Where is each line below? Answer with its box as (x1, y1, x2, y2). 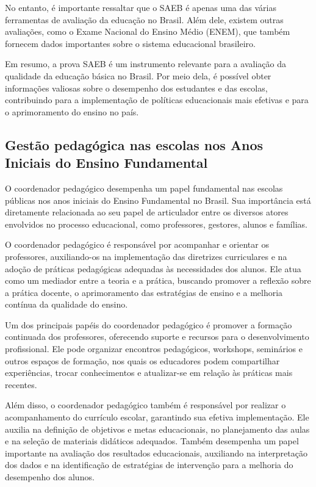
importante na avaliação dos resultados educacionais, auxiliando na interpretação (5, 446, 307, 459)
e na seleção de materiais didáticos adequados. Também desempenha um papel (5, 435, 299, 447)
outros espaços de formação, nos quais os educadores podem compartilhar (5, 354, 280, 367)
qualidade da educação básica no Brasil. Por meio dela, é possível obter (5, 69, 271, 82)
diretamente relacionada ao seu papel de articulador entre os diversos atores (5, 206, 289, 218)
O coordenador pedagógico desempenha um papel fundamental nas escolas (5, 181, 283, 194)
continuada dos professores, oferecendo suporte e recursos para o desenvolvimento (5, 330, 309, 343)
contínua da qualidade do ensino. (5, 298, 128, 311)
